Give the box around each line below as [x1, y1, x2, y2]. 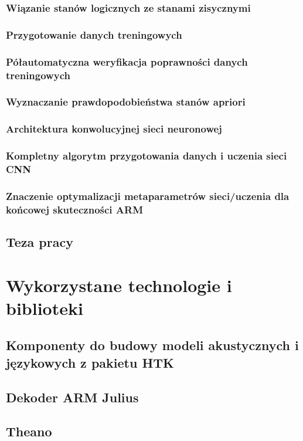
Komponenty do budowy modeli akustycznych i [6, 336, 299, 354]
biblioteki [6, 296, 83, 320]
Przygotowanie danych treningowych [6, 27, 182, 42]
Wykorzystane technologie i [6, 273, 232, 297]
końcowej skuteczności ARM [6, 202, 144, 216]
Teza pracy [6, 233, 73, 251]
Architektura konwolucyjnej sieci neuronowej [6, 121, 222, 136]
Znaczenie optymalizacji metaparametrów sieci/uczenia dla [6, 188, 290, 203]
